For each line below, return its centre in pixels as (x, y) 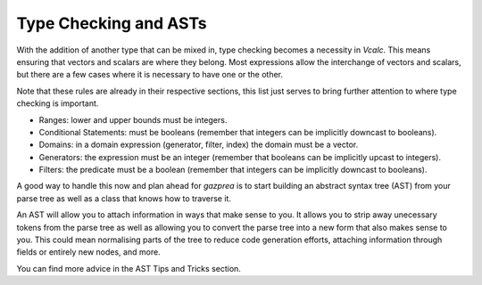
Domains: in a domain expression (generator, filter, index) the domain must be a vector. (199, 145)
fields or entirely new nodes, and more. (88, 252)
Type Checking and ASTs (112, 23)
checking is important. (58, 103)
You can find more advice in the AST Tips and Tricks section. (129, 268)
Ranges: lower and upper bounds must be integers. (133, 119)
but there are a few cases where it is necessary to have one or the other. (150, 75)
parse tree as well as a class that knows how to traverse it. (124, 198)
